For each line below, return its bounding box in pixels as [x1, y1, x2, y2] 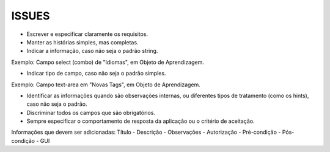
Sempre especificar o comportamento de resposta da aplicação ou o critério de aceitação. [26, 117, 255, 125]
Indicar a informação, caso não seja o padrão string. [26, 47, 158, 55]
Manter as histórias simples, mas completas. [26, 38, 139, 46]
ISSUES [11, 9, 50, 22]
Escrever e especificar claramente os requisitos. [26, 30, 148, 38]
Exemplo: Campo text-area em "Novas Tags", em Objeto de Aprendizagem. [11, 81, 201, 88]
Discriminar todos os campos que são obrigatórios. [26, 109, 156, 116]
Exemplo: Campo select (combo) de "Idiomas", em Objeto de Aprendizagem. [11, 58, 204, 66]
